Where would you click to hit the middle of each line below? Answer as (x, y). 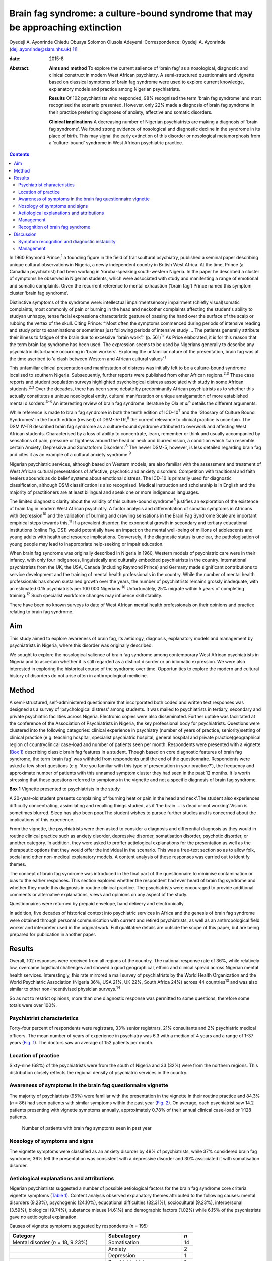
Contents (19, 154)
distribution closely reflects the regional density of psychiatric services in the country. (98, 1072)
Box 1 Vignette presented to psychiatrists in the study (65, 789)
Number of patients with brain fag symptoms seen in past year (87, 1128)
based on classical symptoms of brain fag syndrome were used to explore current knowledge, (147, 82)
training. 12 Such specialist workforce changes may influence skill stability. (86, 595)
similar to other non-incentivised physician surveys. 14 (65, 989)
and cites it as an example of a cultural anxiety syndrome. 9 (70, 454)
